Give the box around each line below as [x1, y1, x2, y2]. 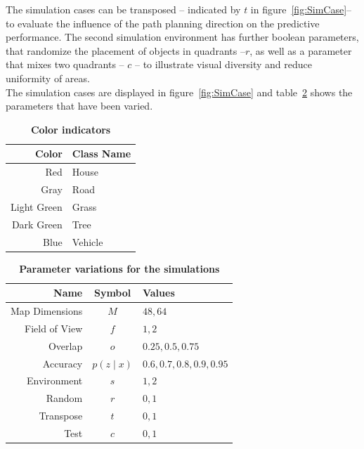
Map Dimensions [11, 304, 83, 318]
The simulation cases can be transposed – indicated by [6, 2, 241, 16]
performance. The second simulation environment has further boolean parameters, [6, 30, 359, 44]
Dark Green [11, 216, 63, 231]
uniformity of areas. [6, 70, 90, 85]
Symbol [93, 285, 131, 300]
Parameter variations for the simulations [19, 261, 220, 275]
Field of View [25, 320, 83, 335]
